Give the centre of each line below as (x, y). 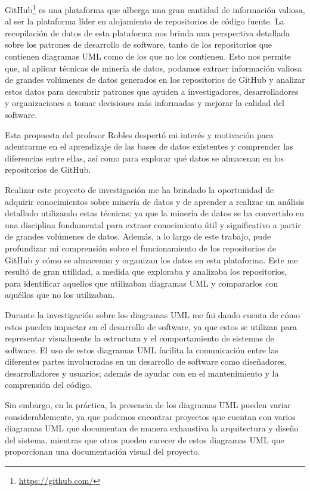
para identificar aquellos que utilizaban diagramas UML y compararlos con (141, 283)
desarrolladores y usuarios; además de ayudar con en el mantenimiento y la (142, 373)
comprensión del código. (49, 385)
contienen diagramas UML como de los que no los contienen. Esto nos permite (148, 56)
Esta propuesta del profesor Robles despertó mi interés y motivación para (139, 134)
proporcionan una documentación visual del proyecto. (103, 451)
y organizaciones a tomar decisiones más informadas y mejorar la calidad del (145, 103)
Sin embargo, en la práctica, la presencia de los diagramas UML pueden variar (148, 405)
